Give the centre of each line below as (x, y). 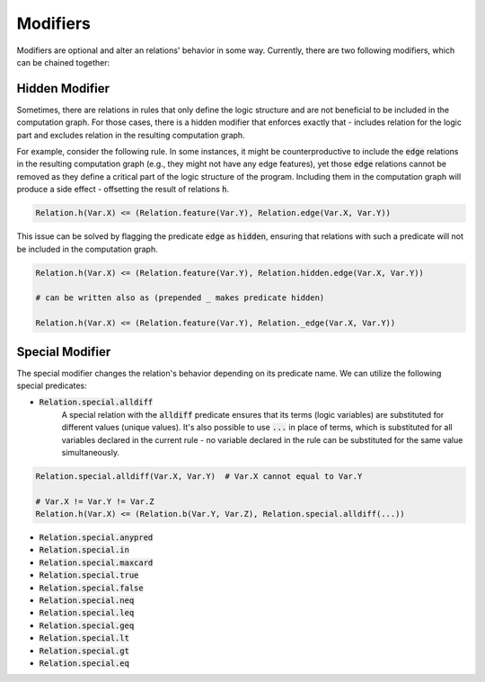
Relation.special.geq (87, 625)
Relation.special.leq (87, 613)
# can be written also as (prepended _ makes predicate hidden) (180, 298)
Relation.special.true (89, 576)
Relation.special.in (84, 550)
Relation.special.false (91, 588)
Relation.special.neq (87, 601)
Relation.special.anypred (96, 538)
